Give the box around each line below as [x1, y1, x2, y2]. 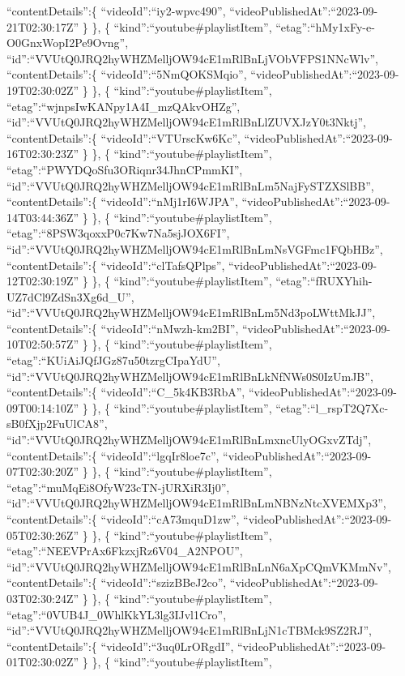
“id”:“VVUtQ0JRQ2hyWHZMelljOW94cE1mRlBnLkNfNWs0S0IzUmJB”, [6, 367, 373, 384]
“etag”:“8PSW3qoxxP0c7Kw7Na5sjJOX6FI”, [6, 225, 230, 242]
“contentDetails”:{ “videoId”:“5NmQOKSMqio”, [6, 66, 247, 83]
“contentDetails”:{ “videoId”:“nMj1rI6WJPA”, [6, 193, 238, 210]
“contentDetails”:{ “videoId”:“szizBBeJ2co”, [6, 574, 227, 591]
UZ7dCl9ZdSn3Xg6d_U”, [6, 288, 134, 305]
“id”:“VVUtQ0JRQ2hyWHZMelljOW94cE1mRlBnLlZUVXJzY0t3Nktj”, [6, 113, 366, 130]
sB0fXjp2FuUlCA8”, [6, 415, 108, 432]
